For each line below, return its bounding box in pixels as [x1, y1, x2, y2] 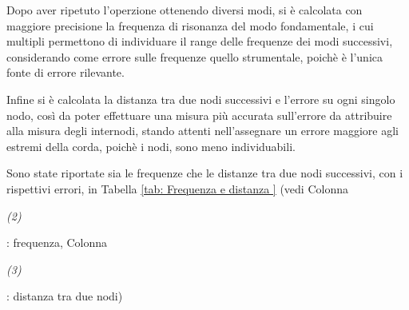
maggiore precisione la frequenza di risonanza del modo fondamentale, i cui [6, 17, 374, 34]
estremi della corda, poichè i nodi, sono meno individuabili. [6, 137, 296, 154]
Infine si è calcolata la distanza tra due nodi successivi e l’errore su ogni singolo [6, 90, 395, 107]
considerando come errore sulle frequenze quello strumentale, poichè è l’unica [6, 48, 383, 65]
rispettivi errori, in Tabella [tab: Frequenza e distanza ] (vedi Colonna [6, 180, 348, 197]
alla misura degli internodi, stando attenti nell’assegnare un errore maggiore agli [6, 122, 399, 139]
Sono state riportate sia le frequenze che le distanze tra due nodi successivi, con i [6, 165, 403, 181]
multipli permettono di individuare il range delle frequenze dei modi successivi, [6, 33, 393, 50]
